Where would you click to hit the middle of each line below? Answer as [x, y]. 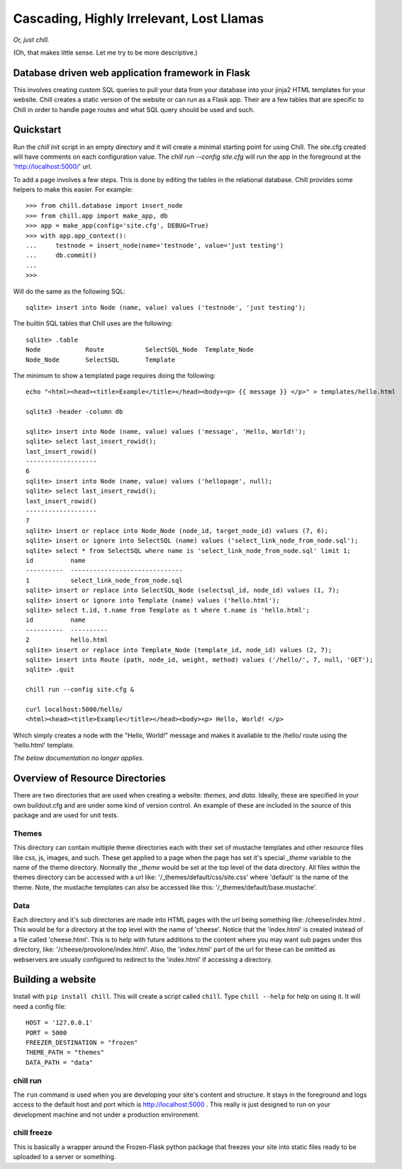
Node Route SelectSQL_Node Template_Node [140, 350]
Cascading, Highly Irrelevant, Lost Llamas [139, 18]
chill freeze [33, 1133]
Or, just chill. [31, 40]
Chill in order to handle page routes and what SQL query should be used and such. [134, 109]
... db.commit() [61, 256]
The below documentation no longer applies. [79, 758]
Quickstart [37, 130]
